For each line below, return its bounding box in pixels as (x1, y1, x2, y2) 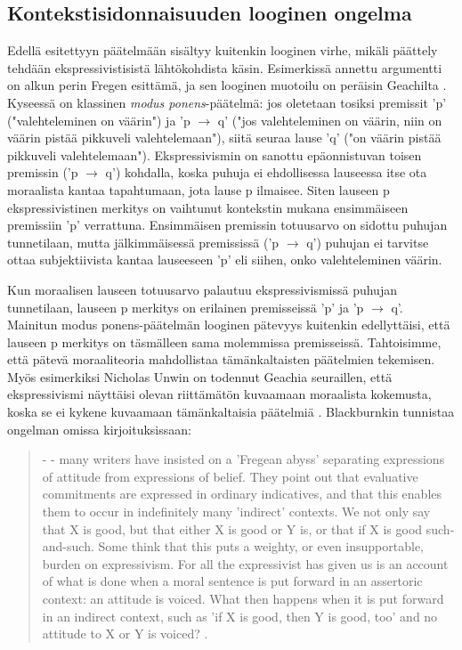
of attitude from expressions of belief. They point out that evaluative (42, 467, 418, 485)
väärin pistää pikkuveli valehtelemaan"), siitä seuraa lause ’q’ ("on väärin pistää (7, 128, 442, 147)
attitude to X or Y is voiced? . (42, 624, 208, 643)
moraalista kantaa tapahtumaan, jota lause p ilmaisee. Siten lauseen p (7, 180, 390, 199)
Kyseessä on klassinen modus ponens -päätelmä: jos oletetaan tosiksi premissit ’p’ (7, 93, 447, 111)
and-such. (42, 537, 94, 556)
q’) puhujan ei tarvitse (306, 232, 429, 251)
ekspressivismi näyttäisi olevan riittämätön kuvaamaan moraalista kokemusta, (7, 385, 432, 403)
